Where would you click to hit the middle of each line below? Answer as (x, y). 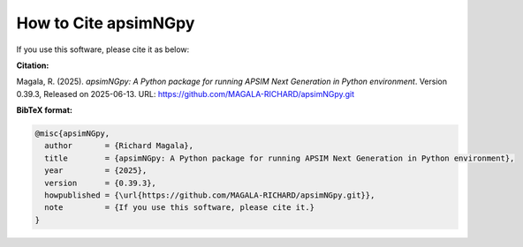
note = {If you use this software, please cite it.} (180, 208)
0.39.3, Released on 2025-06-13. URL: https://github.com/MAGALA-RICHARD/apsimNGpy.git (186, 94)
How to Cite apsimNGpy (106, 23)
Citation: (33, 65)
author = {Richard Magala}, (119, 146)
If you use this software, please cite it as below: (103, 49)
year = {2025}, (96, 171)
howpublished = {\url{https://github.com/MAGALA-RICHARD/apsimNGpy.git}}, (210, 195)
